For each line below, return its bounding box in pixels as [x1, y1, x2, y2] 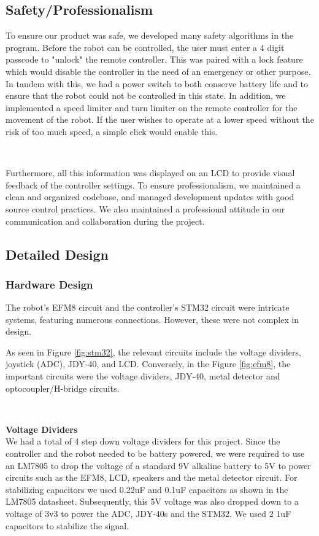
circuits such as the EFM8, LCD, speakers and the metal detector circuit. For [6, 471, 298, 484]
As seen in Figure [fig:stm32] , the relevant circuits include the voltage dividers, [6, 345, 301, 358]
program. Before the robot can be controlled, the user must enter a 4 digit [6, 41, 285, 53]
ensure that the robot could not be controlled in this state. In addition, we [6, 89, 286, 102]
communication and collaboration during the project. [6, 214, 205, 227]
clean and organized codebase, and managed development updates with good [6, 190, 294, 203]
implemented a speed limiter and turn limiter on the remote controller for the [6, 101, 298, 114]
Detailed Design [6, 244, 109, 263]
